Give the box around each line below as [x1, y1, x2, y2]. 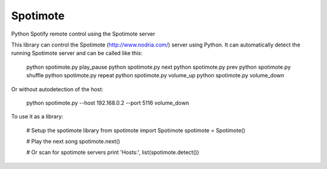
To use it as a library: [11, 113, 64, 120]
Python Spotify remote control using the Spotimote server [11, 30, 156, 37]
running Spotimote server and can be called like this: [11, 49, 143, 57]
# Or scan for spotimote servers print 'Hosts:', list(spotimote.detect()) [26, 148, 199, 156]
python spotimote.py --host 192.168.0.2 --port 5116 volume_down [26, 99, 190, 106]
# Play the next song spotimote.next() [26, 138, 121, 145]
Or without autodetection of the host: [11, 85, 104, 93]
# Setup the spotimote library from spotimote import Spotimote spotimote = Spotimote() [26, 127, 245, 134]
